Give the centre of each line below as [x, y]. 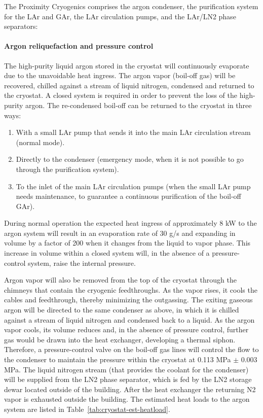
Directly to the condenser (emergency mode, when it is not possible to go [130, 159]
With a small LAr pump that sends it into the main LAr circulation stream [133, 132]
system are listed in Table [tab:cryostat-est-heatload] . [87, 409]
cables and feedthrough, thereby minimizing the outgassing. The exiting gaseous [128, 300]
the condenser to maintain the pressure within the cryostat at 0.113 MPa [118, 359]
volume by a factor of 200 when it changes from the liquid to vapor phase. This [127, 243]
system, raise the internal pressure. [82, 263]
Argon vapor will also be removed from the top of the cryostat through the [120, 280]
